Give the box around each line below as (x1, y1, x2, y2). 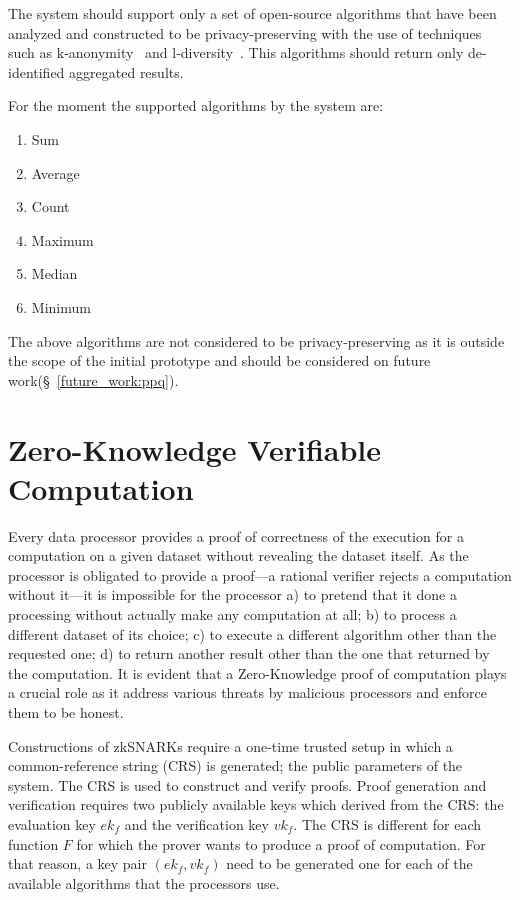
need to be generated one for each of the (226, 853, 473, 874)
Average (31, 162, 80, 183)
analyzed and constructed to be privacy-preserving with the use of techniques (8, 22, 482, 43)
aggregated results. (69, 61, 184, 82)
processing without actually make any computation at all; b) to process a (8, 604, 457, 624)
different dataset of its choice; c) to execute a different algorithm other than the (8, 623, 497, 644)
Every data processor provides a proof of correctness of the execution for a (8, 525, 464, 546)
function (8, 833, 59, 854)
